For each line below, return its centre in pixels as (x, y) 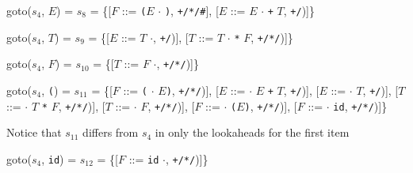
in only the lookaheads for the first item (252, 132)
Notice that (34, 132)
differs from (111, 132)
